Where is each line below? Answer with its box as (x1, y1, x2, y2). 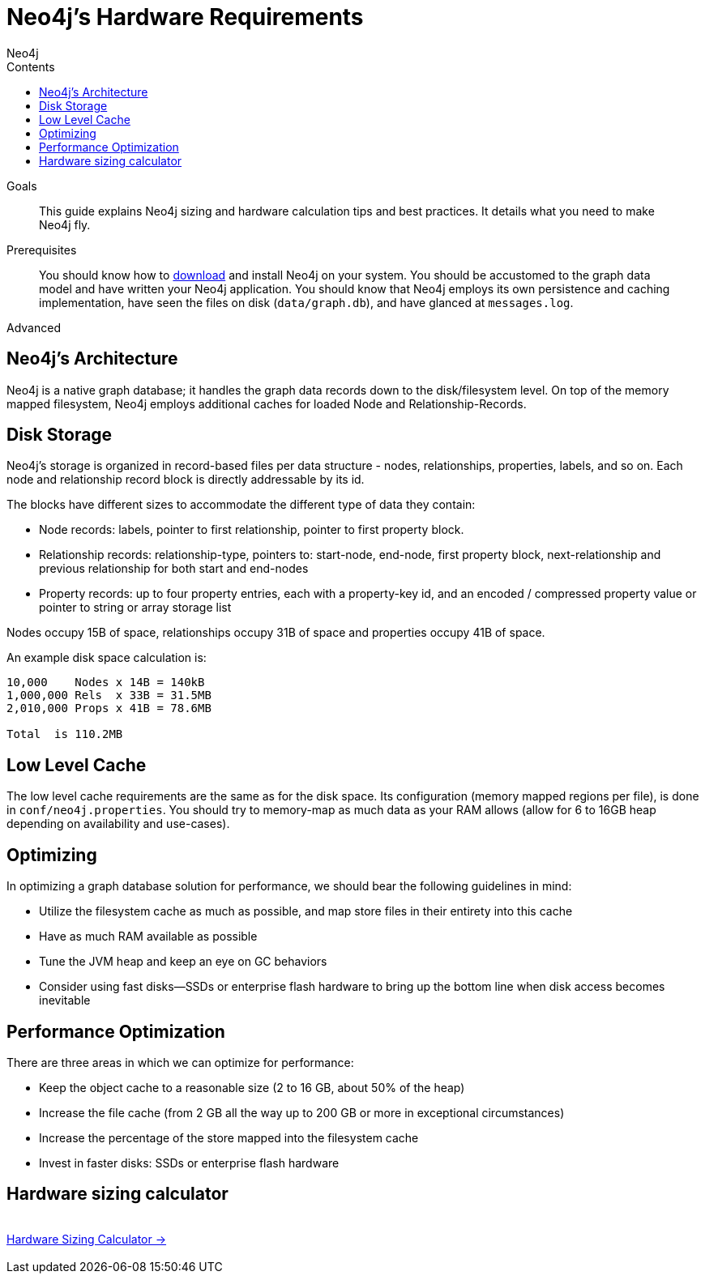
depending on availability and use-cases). (6, 817, 230, 831)
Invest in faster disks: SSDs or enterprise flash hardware (39, 1155, 340, 1170)
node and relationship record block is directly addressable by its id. (6, 472, 365, 487)
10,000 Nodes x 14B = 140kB (6, 676, 205, 689)
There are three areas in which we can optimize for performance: (6, 1055, 354, 1069)
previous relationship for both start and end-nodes (39, 561, 309, 576)
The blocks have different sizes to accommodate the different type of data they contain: (6, 497, 476, 512)
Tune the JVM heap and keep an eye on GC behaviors (39, 954, 327, 969)
